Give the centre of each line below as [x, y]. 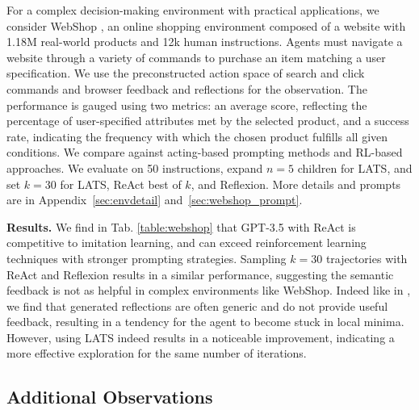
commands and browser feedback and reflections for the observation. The [187, 88]
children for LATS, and [355, 167]
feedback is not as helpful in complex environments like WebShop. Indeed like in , [209, 290]
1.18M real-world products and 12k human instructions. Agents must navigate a [205, 42]
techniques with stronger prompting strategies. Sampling [147, 258]
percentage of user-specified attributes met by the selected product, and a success [208, 121]
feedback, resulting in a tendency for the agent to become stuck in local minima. [205, 322]
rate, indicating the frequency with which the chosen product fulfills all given [197, 136]
